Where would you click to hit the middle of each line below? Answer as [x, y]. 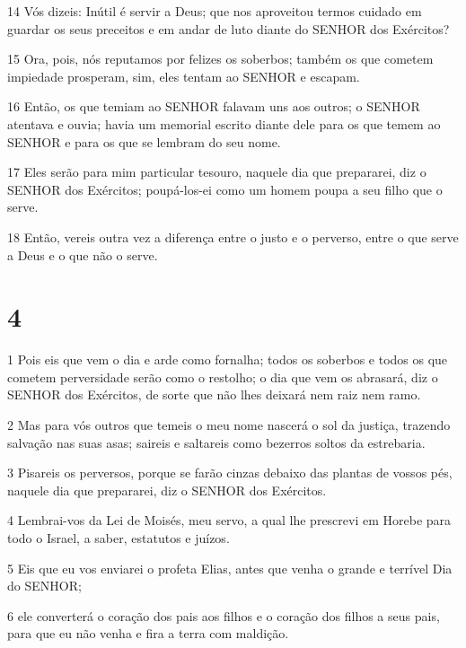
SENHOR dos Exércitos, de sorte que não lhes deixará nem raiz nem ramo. [214, 394]
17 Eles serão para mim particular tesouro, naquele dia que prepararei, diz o [217, 172]
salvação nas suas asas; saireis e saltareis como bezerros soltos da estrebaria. [216, 442]
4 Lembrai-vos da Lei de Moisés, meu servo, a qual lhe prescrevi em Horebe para [229, 520]
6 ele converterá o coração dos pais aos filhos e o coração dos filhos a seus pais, [224, 615]
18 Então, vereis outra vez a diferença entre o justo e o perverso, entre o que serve [233, 236]
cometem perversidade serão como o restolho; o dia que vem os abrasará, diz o [223, 377]
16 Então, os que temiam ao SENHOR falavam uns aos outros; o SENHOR [214, 106]
